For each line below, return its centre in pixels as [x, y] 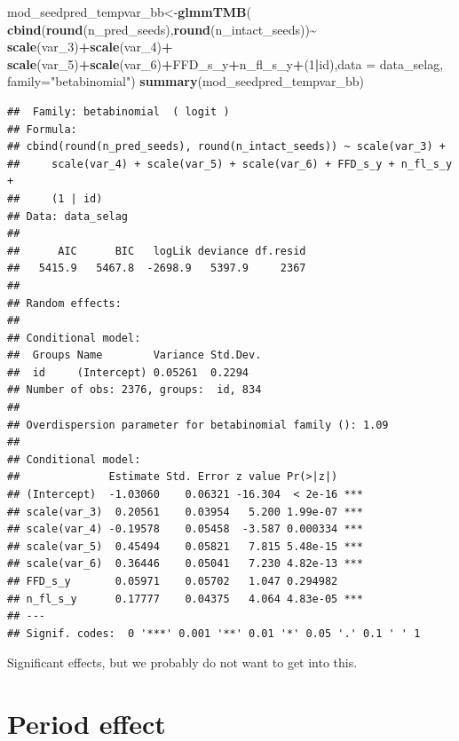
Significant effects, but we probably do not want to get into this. [182, 662]
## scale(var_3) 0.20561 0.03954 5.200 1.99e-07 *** [185, 512]
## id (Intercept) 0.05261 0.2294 [128, 372]
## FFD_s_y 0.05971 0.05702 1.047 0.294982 [173, 581]
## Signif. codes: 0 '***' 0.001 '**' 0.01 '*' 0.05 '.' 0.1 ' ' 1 [214, 633]
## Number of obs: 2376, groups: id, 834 [135, 390]
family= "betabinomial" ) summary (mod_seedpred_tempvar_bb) [186, 81]
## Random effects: [64, 303]
